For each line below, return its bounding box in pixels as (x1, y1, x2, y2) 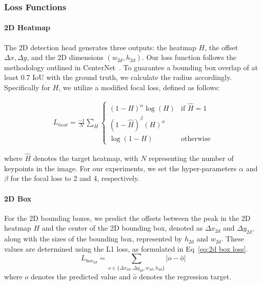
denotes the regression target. (139, 271, 232, 281)
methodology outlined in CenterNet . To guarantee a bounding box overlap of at (4, 62, 258, 72)
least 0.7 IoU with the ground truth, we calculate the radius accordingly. (4, 72, 232, 83)
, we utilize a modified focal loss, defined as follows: (58, 82, 220, 93)
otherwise (181, 135, 211, 142)
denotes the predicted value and (30, 271, 131, 281)
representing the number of (149, 153, 234, 164)
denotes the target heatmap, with (33, 153, 138, 164)
